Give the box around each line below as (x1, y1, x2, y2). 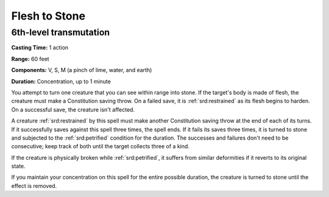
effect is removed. (11, 182, 57, 189)
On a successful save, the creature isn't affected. (11, 106, 135, 113)
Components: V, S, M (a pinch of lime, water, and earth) (11, 66, 152, 74)
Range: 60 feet (11, 55, 49, 62)
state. (11, 162, 26, 170)
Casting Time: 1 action (11, 44, 69, 51)
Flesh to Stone (11, 9, 85, 23)
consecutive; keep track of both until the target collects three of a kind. (11, 143, 190, 150)
